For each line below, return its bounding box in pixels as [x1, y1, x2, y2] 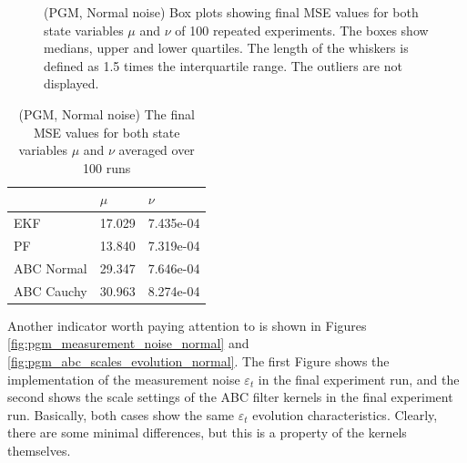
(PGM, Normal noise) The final [18, 104, 195, 123]
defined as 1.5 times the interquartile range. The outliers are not [44, 56, 402, 75]
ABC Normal [14, 258, 87, 277]
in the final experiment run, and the [258, 369, 460, 388]
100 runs [83, 158, 131, 177]
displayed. [44, 74, 99, 93]
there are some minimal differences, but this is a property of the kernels [7, 423, 407, 442]
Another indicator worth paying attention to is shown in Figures [7, 315, 367, 334]
